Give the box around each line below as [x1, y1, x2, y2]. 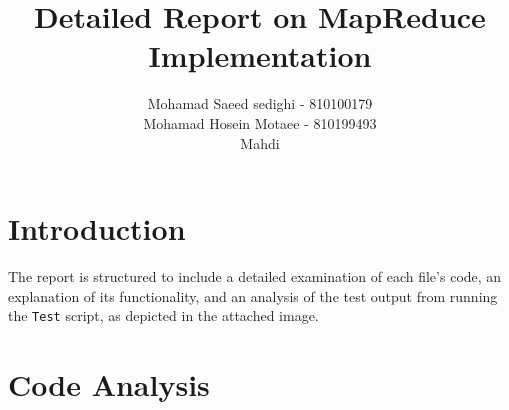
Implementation [148, 35, 372, 76]
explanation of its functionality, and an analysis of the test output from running [8, 285, 498, 306]
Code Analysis [8, 364, 210, 405]
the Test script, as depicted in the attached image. [8, 305, 319, 326]
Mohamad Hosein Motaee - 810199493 [143, 112, 377, 133]
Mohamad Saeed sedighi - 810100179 [147, 93, 373, 114]
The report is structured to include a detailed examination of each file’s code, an [8, 266, 502, 287]
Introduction [8, 208, 186, 249]
